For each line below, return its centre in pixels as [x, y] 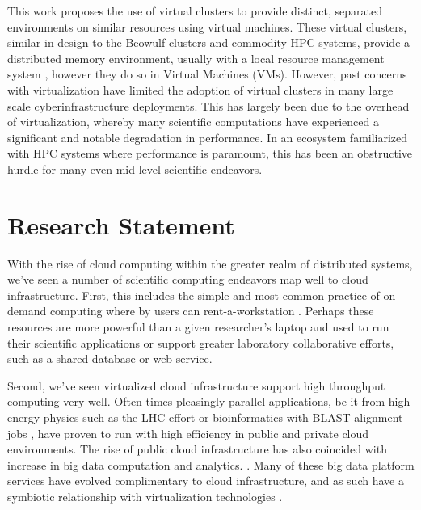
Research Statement [121, 224]
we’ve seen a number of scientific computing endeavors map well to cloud [188, 279]
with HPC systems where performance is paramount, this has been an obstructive [210, 153]
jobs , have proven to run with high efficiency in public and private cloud [188, 433]
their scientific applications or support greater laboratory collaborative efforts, [201, 342]
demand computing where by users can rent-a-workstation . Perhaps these [191, 311]
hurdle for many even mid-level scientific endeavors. [135, 169]
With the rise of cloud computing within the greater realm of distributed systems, [210, 263]
